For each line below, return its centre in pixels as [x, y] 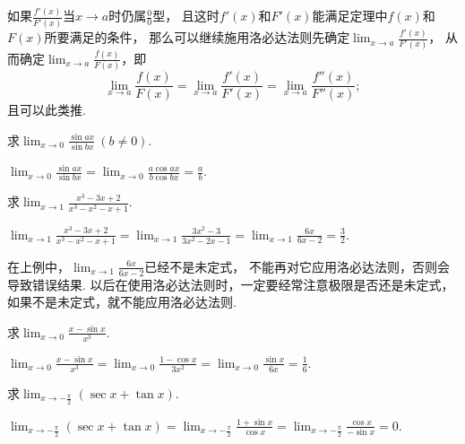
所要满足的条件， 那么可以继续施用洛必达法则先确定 [197, 37]
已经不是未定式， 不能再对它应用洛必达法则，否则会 [297, 266]
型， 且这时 [186, 16]
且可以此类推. [47, 110]
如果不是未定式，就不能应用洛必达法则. [122, 302]
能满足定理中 [350, 16]
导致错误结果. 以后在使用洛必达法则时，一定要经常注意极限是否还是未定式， [231, 284]
